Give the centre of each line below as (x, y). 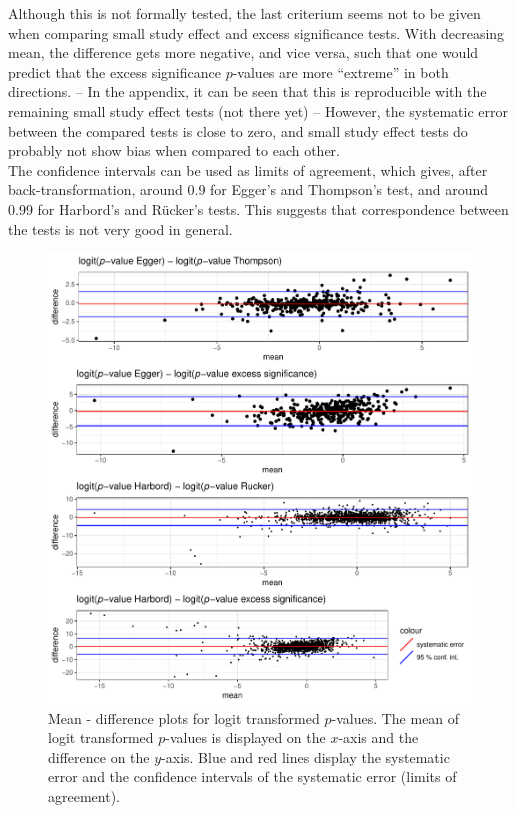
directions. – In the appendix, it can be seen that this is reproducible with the (247, 91)
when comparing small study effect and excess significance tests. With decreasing (256, 32)
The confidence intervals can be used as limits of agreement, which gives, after (248, 169)
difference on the (99, 756)
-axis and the (378, 737)
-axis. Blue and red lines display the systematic (305, 756)
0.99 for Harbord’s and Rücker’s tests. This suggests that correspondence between (258, 208)
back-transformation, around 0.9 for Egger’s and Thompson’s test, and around (248, 189)
